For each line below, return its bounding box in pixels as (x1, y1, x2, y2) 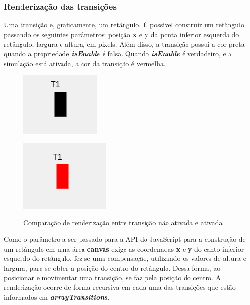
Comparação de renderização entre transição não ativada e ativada (23, 217, 223, 228)
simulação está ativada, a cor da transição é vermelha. (4, 58, 166, 68)
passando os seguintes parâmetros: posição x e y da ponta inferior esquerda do (4, 29, 239, 39)
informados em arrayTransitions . (4, 291, 110, 302)
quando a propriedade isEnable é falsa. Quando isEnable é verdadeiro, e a (4, 48, 232, 58)
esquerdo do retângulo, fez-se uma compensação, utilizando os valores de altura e (4, 253, 246, 263)
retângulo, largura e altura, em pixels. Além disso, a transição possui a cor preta (4, 39, 245, 49)
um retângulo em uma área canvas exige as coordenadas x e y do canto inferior (4, 243, 244, 254)
